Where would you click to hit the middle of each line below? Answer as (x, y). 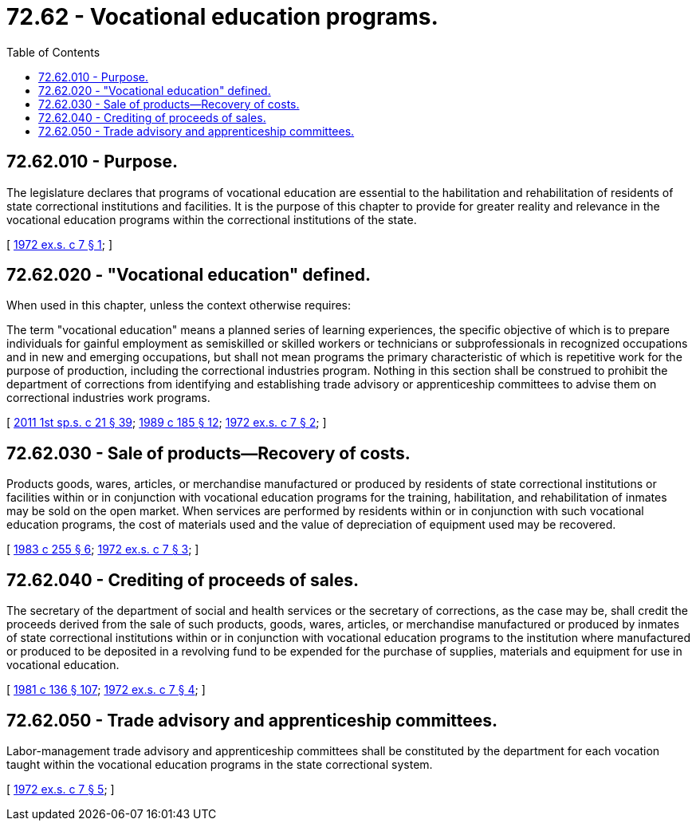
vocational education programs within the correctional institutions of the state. (212, 219)
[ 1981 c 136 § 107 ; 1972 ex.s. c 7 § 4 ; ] (106, 690)
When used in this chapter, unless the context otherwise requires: (179, 305)
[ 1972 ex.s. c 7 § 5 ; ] (61, 789)
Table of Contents (53, 52)
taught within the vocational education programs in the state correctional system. (220, 764)
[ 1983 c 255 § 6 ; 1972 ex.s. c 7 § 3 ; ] (103, 549)
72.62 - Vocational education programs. (222, 17)
